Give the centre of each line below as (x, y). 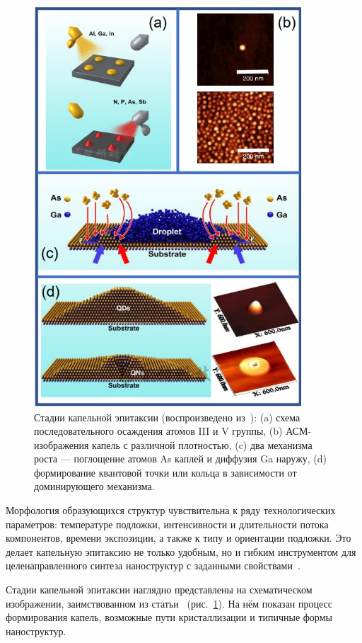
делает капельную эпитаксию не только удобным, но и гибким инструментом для (181, 551)
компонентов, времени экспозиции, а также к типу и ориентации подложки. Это (179, 538)
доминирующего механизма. (94, 486)
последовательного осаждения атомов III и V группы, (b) (158, 431)
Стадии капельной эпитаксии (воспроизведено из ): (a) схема (167, 417)
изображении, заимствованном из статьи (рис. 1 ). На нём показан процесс (169, 603)
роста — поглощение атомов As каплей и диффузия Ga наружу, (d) (181, 459)
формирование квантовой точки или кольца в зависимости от (165, 472)
